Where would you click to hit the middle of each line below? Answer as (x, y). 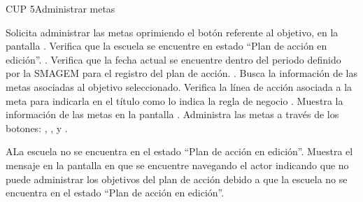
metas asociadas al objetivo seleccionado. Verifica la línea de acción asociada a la (179, 86)
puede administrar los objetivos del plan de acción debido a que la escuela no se (177, 179)
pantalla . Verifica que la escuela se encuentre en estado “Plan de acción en (166, 46)
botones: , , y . (37, 128)
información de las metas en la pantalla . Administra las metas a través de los (172, 114)
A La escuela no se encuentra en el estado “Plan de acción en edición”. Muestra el (179, 151)
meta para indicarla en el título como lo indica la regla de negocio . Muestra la (175, 100)
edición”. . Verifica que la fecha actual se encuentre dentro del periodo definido (173, 59)
